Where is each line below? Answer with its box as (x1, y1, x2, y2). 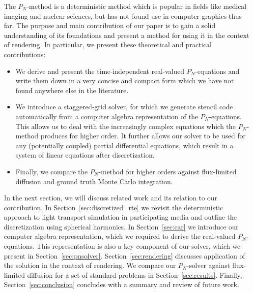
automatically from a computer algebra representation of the (15, 111, 198, 121)
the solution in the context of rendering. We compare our (4, 260, 176, 270)
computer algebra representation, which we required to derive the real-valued (4, 231, 236, 241)
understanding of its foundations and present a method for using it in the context (4, 30, 250, 40)
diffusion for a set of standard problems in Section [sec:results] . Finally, (27, 269, 242, 280)
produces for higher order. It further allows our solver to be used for (40, 130, 246, 141)
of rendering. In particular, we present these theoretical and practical (4, 39, 212, 50)
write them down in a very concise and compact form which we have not (15, 75, 234, 86)
